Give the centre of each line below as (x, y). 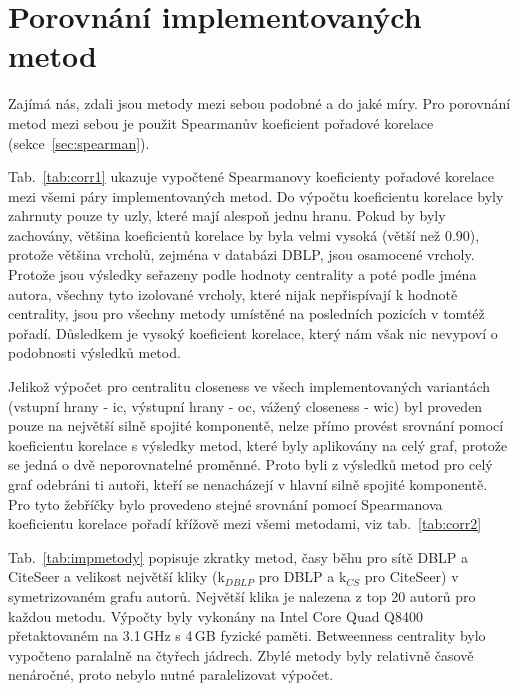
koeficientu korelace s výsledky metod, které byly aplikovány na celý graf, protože (258, 444)
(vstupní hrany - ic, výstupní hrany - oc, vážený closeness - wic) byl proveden (245, 405)
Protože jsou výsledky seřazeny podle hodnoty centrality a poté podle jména (242, 274)
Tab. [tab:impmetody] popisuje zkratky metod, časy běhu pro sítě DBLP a (238, 556)
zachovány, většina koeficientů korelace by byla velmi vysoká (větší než (224, 234)
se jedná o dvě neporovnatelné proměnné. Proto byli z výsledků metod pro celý (250, 464)
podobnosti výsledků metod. (94, 352)
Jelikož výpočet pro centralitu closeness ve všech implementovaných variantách (249, 386)
